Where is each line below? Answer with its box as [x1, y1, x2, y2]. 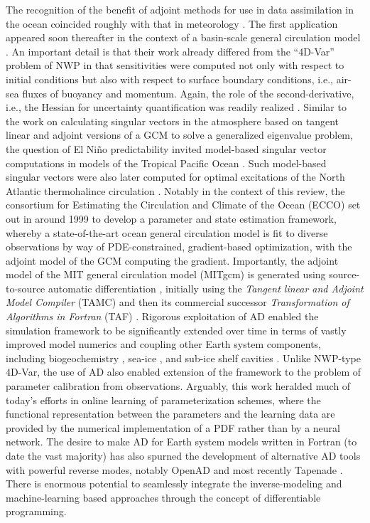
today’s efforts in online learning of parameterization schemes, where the [6, 392, 321, 407]
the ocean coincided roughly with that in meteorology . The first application [6, 16, 338, 31]
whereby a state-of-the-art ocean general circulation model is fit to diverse [6, 225, 328, 240]
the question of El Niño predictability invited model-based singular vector [6, 141, 327, 156]
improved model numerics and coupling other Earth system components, [6, 337, 322, 352]
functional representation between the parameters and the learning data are [6, 406, 335, 421]
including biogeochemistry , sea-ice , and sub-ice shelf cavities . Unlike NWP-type [6, 350, 361, 365]
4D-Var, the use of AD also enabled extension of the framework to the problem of [6, 364, 361, 379]
